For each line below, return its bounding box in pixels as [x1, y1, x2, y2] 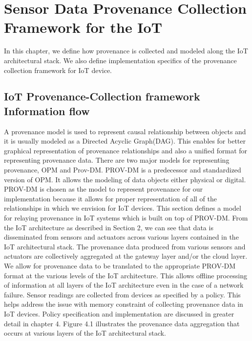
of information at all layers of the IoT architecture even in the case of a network [4, 280, 244, 290]
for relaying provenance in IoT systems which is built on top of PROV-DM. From [4, 213, 248, 223]
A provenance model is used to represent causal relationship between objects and [4, 126, 246, 136]
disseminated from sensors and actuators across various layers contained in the [4, 232, 239, 242]
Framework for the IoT [4, 17, 163, 37]
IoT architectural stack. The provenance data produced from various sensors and [4, 241, 246, 251]
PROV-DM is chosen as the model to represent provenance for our [4, 184, 203, 194]
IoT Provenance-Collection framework [4, 89, 200, 104]
